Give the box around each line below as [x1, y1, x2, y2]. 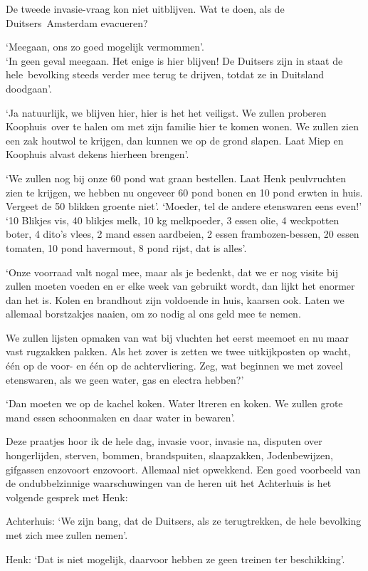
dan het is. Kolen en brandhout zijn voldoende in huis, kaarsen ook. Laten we [6, 292, 345, 307]
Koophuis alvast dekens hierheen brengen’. [6, 147, 189, 162]
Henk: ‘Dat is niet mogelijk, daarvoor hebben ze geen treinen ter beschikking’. [6, 551, 345, 566]
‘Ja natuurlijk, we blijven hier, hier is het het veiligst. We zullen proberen [6, 105, 327, 120]
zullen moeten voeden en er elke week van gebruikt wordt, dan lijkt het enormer [6, 278, 355, 293]
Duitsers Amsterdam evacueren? [6, 15, 148, 30]
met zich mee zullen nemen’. [6, 528, 128, 542]
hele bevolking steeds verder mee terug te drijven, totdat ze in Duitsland [6, 67, 325, 82]
